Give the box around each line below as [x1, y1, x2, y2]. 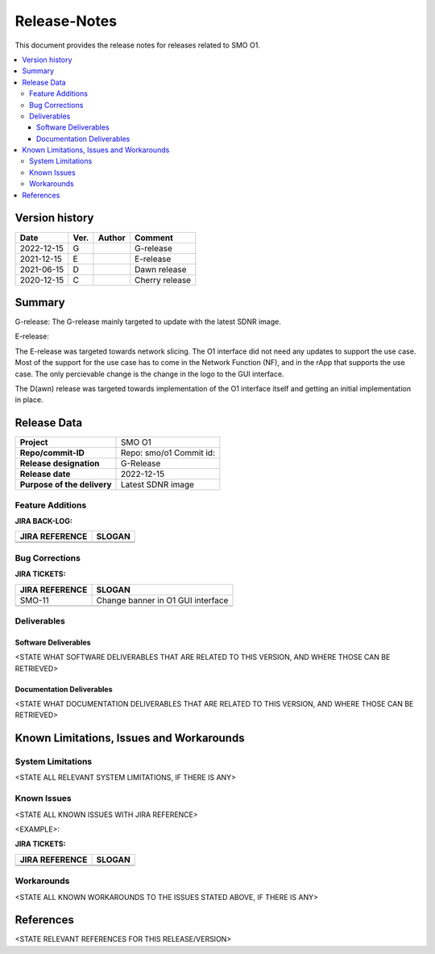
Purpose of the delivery [19, 479, 112, 491]
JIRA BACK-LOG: [14, 516, 72, 526]
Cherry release [134, 274, 192, 285]
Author [97, 232, 126, 243]
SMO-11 [19, 595, 50, 606]
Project [19, 437, 48, 448]
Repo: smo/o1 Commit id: [121, 447, 215, 458]
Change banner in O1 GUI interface [96, 595, 229, 606]
